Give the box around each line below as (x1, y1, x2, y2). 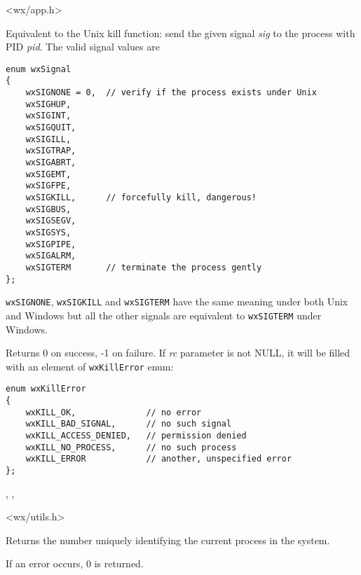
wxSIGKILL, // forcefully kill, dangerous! (25, 193, 257, 202)
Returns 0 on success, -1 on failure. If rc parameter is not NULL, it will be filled (6, 345, 350, 360)
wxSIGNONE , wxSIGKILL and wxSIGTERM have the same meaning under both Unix (6, 294, 348, 309)
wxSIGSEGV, (25, 216, 76, 226)
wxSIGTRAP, (25, 146, 76, 156)
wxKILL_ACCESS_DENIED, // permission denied (25, 431, 247, 441)
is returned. (94, 556, 144, 571)
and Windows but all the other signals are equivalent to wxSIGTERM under (6, 307, 322, 322)
